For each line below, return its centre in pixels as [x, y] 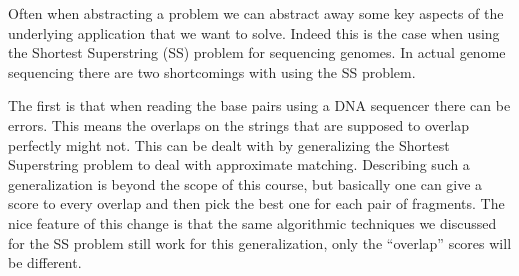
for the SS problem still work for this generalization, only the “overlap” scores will [260, 242]
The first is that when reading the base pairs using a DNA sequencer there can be [259, 105]
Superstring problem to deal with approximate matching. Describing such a [239, 164]
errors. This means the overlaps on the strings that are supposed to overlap [238, 124]
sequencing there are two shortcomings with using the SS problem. [212, 71]
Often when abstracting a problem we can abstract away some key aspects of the [256, 13]
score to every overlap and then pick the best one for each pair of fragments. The [256, 203]
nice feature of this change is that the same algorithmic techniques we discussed [252, 222]
